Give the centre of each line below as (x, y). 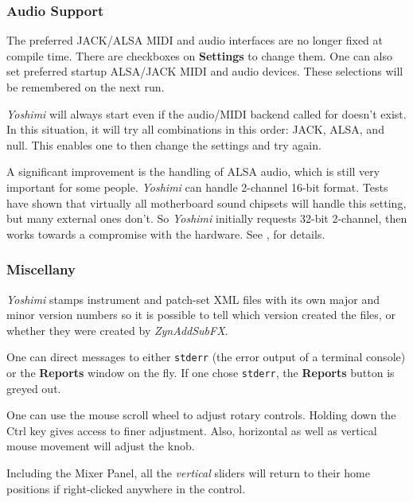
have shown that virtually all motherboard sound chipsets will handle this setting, (206, 202)
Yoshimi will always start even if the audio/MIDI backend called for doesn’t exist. (206, 113)
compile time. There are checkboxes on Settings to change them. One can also (199, 55)
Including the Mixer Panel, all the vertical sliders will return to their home (188, 473)
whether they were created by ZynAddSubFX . (117, 330)
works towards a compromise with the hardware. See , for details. (166, 233)
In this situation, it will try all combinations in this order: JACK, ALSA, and (195, 129)
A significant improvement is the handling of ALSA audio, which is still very (193, 171)
